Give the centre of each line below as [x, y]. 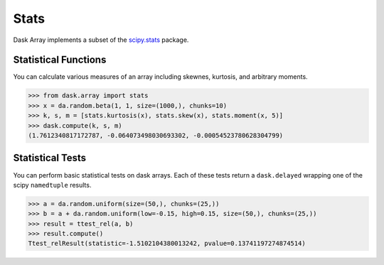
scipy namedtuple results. [52, 185]
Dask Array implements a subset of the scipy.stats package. [101, 40]
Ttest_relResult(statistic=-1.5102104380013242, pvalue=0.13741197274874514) [167, 244]
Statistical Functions [60, 60]
